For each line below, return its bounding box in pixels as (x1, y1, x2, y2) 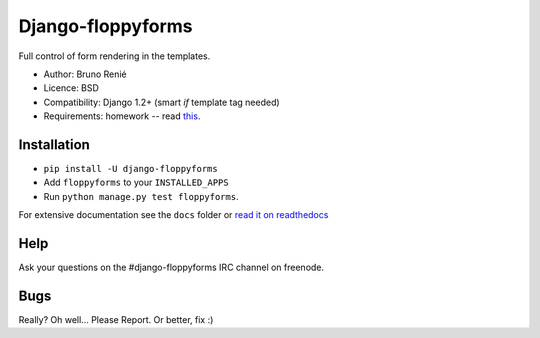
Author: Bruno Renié (43, 68, 127, 80)
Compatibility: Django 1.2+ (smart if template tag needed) (43, 96, 280, 108)
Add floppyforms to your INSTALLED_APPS (43, 176, 229, 189)
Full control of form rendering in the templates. (18, 50, 211, 62)
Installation (18, 136, 90, 153)
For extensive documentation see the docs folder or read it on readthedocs (18, 209, 329, 221)
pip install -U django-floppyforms (43, 163, 219, 175)
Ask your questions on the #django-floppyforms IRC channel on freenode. (18, 261, 325, 274)
